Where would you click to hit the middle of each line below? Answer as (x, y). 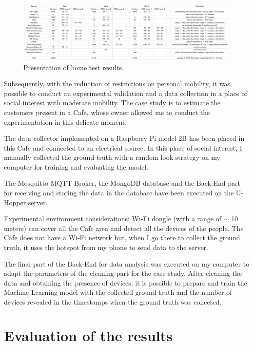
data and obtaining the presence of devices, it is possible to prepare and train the (126, 282)
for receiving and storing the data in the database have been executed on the (119, 193)
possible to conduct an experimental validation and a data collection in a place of (126, 93)
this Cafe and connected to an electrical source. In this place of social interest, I (123, 147)
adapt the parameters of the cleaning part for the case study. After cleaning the (123, 273)
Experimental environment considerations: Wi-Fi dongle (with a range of (113, 219)
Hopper (15, 202)
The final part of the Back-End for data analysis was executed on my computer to (127, 263)
